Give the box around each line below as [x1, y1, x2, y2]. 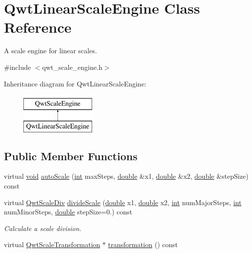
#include [4, 62, 31, 72]
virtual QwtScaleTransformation [4, 239, 100, 250]
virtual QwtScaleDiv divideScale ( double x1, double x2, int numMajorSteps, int [4, 197, 242, 207]
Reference [4, 17, 72, 37]
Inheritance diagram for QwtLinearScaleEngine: [4, 78, 147, 88]
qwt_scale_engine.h [42, 62, 102, 72]
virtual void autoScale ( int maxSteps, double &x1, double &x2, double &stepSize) [4, 171, 249, 181]
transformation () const [108, 239, 178, 250]
